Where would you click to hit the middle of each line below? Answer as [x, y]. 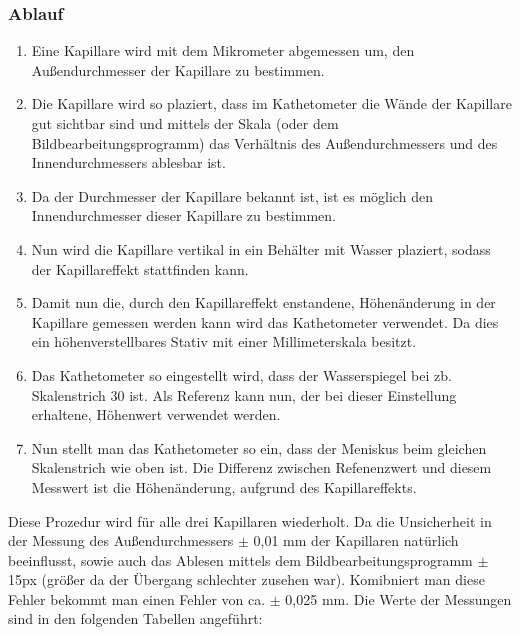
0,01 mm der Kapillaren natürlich [356, 540]
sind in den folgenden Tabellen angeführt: [135, 618]
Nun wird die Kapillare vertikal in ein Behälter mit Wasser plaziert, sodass [261, 248]
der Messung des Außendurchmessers [121, 540]
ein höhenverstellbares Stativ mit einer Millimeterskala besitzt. [224, 341]
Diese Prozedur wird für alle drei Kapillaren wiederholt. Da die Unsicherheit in [250, 520]
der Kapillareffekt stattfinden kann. [140, 268]
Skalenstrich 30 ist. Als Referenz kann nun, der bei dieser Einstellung [244, 394]
